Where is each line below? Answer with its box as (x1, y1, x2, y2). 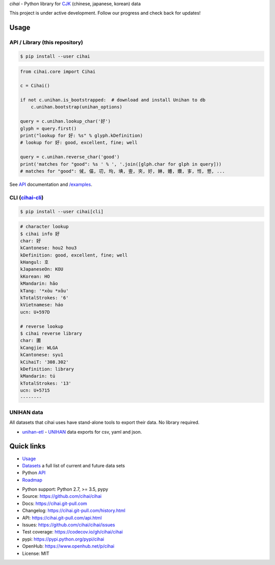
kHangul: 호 (20, 260, 49, 265)
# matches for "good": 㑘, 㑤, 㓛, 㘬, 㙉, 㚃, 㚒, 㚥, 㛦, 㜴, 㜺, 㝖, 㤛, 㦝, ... (20, 168, 225, 174)
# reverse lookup (20, 323, 64, 329)
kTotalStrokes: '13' (20, 380, 71, 386)
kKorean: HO (20, 273, 50, 279)
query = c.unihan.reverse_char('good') (20, 154, 120, 160)
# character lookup (20, 224, 69, 230)
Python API (22, 470, 46, 476)
